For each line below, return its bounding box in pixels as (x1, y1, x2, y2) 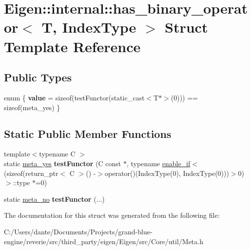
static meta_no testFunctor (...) (4, 193, 105, 204)
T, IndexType (41, 17, 136, 37)
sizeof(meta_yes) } (4, 102, 60, 112)
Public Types (4, 70, 72, 85)
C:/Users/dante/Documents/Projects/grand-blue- (4, 226, 153, 236)
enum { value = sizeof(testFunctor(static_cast (4, 92, 145, 102)
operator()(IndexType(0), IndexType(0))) (105, 168, 229, 178)
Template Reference (4, 36, 141, 56)
